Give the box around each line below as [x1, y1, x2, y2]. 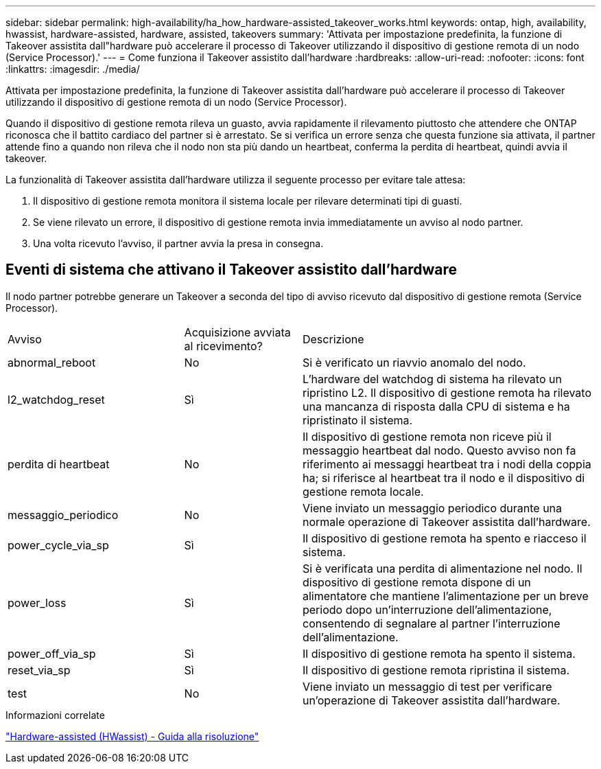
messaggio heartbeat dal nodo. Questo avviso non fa [302, 443, 576, 457]
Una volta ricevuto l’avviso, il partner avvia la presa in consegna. [33, 238, 324, 249]
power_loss [8, 595, 67, 610]
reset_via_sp [8, 663, 71, 677]
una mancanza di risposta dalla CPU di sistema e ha [302, 399, 570, 413]
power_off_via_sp [8, 646, 96, 661]
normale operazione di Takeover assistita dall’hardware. [302, 514, 591, 529]
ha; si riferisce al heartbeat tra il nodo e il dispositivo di [302, 470, 585, 485]
